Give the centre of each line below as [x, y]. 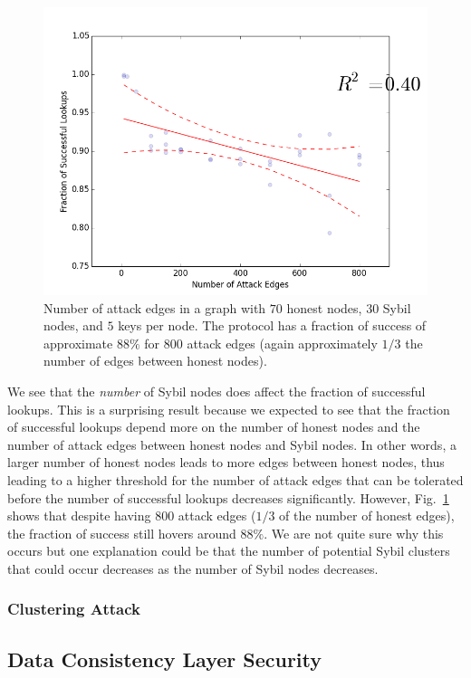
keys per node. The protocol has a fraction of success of [272, 325]
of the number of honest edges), [367, 516]
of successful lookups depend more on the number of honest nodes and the [214, 427]
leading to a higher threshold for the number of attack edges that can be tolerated [235, 479]
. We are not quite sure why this [354, 533]
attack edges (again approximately [282, 343]
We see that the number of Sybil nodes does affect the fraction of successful [216, 391]
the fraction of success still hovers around [122, 533]
